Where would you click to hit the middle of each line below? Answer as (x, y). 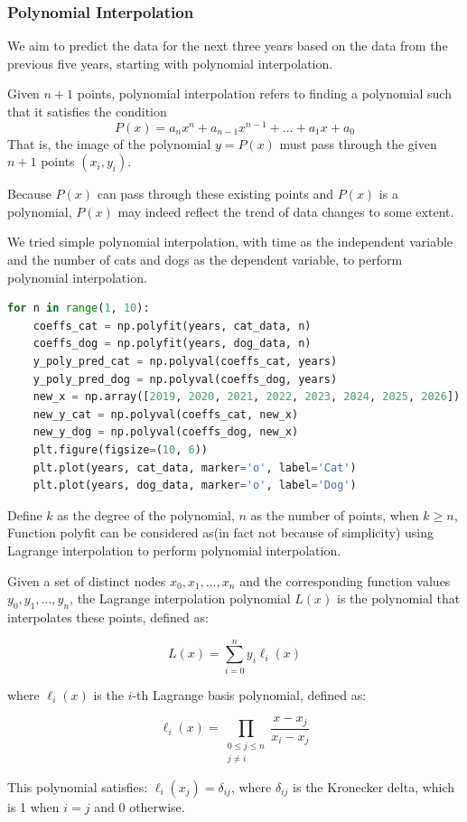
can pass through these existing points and (215, 194)
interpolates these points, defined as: (108, 616)
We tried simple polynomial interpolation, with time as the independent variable (230, 242)
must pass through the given (358, 143)
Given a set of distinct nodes (87, 580)
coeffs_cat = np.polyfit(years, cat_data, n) (172, 326)
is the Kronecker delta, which (374, 786)
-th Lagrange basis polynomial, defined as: (249, 694)
